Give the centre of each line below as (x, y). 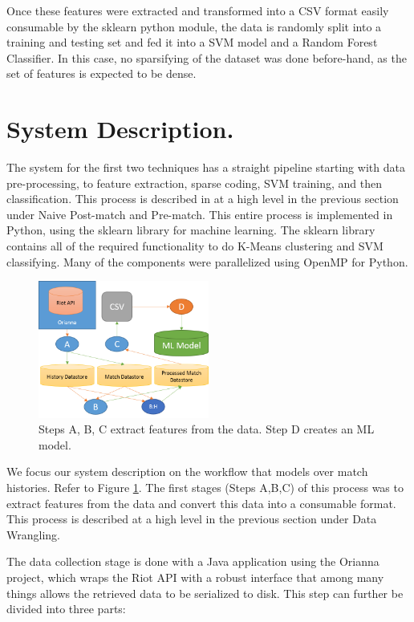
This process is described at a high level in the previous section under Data (192, 519)
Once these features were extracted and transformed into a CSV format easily (198, 10)
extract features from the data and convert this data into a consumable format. (201, 503)
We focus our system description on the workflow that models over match (187, 472)
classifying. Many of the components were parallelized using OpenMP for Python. (207, 261)
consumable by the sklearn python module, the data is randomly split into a (194, 26)
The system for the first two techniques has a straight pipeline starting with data (206, 167)
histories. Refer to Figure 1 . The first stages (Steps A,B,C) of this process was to (205, 487)
